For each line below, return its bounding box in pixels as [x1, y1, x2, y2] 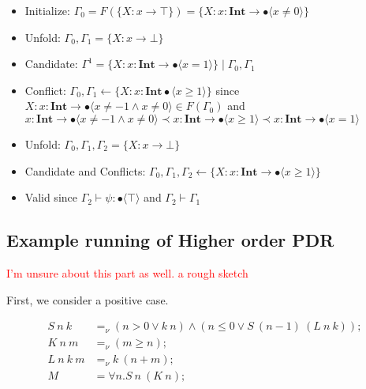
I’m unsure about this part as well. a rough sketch [6, 264, 248, 281]
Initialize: [24, 2, 70, 18]
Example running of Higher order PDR [6, 228, 334, 252]
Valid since [24, 189, 77, 206]
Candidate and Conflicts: [24, 162, 146, 179]
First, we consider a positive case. [6, 291, 169, 308]
